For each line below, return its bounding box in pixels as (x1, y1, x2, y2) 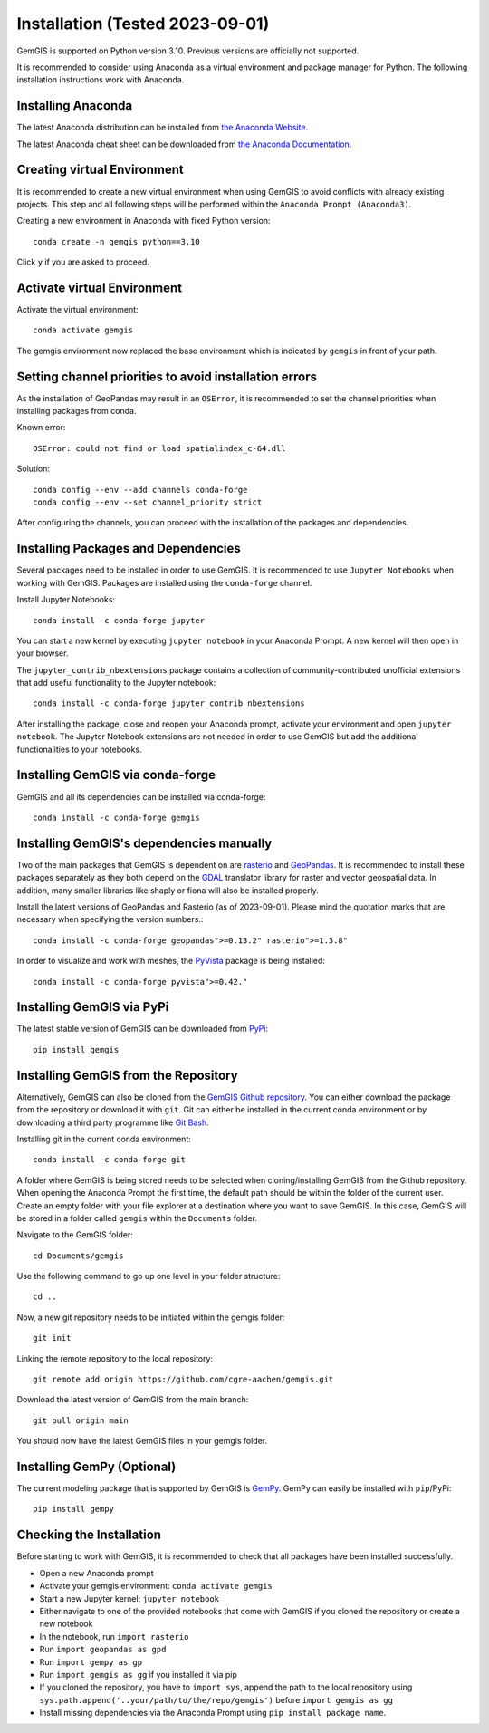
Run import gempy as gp (39, 1656, 143, 1667)
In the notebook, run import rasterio (39, 1631, 189, 1642)
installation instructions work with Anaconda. (16, 74, 185, 85)
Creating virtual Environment (16, 162, 185, 178)
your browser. (16, 648, 69, 659)
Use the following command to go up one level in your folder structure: (16, 1271, 281, 1282)
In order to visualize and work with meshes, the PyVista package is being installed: (16, 956, 326, 967)
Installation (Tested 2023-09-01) (16, 14, 270, 34)
